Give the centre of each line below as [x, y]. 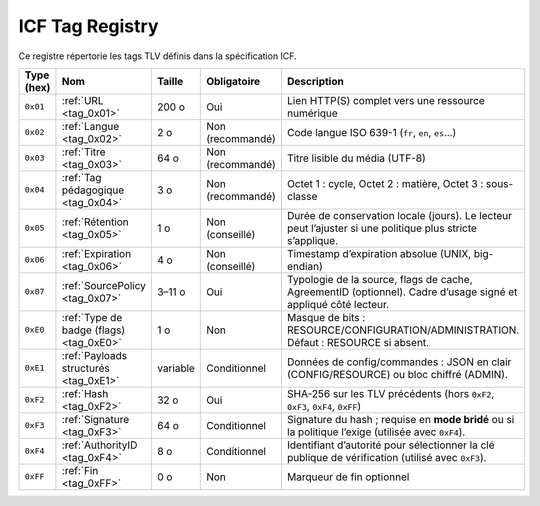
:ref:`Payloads [94, 355]
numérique [312, 113]
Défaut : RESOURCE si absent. [358, 342]
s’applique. [312, 240]
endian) [305, 266]
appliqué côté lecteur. [338, 304]
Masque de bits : [326, 317]
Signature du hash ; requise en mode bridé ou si [400, 419]
